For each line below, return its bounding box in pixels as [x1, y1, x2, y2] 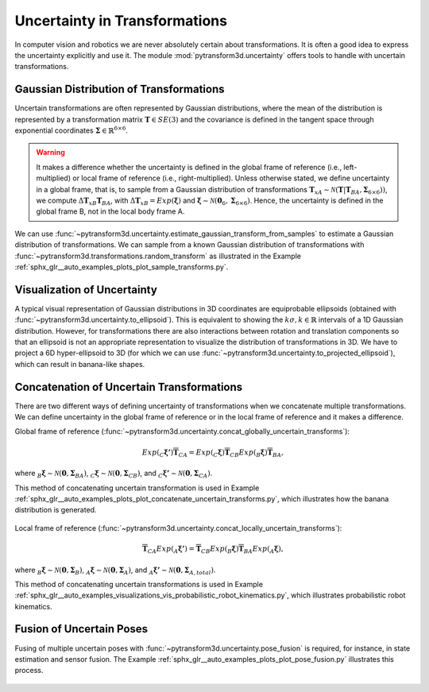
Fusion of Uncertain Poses [14, 622, 149, 636]
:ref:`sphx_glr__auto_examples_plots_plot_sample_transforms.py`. [14, 262, 229, 272]
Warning [36, 148, 65, 157]
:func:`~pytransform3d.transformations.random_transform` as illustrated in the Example [14, 251, 302, 261]
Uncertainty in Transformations [14, 12, 228, 29]
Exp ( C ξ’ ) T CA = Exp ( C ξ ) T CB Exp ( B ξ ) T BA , [141, 447, 284, 458]
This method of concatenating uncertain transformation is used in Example [14, 483, 260, 493]
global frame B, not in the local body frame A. [36, 207, 185, 216]
